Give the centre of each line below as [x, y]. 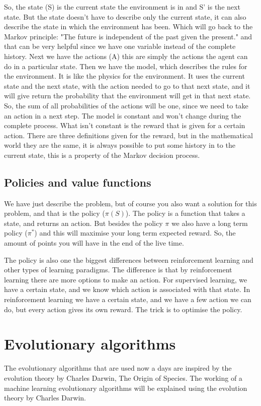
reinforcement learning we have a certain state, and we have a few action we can [128, 299]
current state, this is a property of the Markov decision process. [102, 155]
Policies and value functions [78, 182]
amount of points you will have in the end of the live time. [94, 243]
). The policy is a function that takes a [185, 213]
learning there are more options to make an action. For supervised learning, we [126, 279]
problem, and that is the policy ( [55, 213]
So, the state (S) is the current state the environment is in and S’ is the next [122, 7]
